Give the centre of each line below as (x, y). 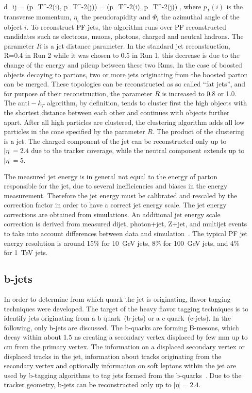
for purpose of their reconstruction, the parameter (78, 93)
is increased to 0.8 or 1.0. (199, 93)
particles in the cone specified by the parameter (75, 131)
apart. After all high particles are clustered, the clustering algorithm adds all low (124, 122)
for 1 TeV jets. (26, 252)
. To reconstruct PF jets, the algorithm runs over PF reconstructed (126, 26)
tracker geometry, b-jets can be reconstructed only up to (88, 384)
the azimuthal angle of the (201, 16)
